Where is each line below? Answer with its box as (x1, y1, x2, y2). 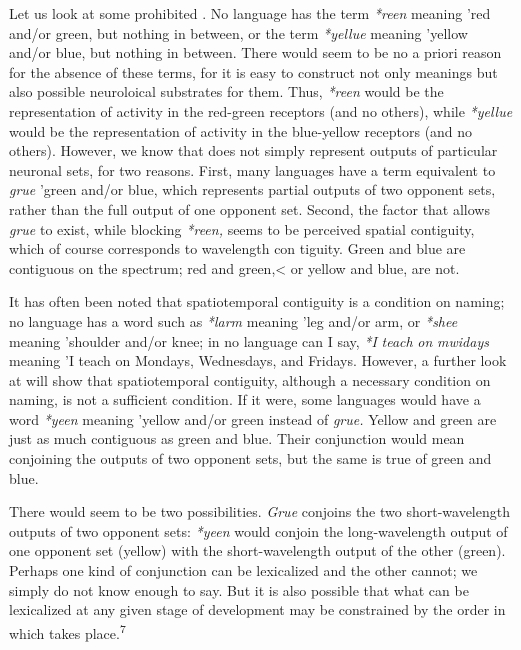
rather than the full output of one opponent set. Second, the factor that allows (9, 198, 490, 219)
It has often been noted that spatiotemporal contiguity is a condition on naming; (9, 291, 505, 312)
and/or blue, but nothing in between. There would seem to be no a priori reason (9, 42, 502, 63)
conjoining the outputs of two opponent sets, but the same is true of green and (9, 448, 492, 469)
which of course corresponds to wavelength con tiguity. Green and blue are (9, 238, 466, 259)
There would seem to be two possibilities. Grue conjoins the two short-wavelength (9, 501, 510, 522)
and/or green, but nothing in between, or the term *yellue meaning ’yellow (9, 22, 468, 43)
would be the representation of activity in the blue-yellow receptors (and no (9, 120, 473, 141)
